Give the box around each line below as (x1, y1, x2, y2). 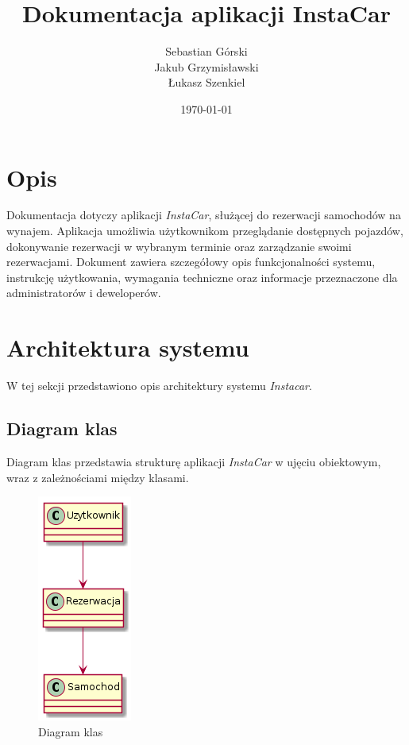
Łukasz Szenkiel (168, 74, 245, 91)
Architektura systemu (6, 331, 249, 364)
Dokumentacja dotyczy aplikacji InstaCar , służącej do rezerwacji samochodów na (6, 207, 401, 223)
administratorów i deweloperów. (6, 284, 161, 301)
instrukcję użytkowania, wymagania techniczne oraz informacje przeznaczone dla (6, 268, 398, 285)
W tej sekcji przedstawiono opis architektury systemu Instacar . (6, 377, 312, 394)
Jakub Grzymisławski (154, 58, 259, 75)
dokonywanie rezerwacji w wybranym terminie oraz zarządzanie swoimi (6, 237, 352, 254)
